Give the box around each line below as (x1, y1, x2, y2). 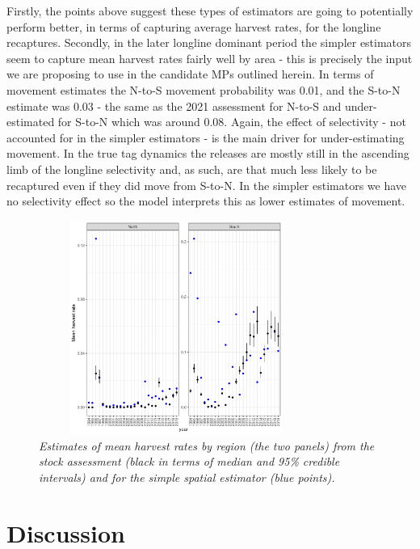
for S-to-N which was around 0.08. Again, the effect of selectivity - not (57, 113, 406, 130)
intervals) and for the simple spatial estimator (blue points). (39, 469, 335, 486)
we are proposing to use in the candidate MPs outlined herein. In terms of (6, 65, 374, 82)
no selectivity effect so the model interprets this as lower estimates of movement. (6, 192, 405, 209)
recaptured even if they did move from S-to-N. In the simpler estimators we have (6, 176, 407, 193)
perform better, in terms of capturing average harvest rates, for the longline (6, 18, 381, 35)
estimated (6, 113, 55, 130)
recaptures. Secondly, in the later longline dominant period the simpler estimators (6, 34, 412, 51)
